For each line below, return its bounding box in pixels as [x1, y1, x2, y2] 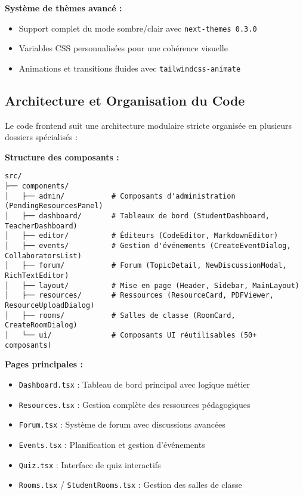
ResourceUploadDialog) [5, 301, 95, 310]
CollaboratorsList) [5, 251, 82, 260]
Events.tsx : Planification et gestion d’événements [18, 438, 205, 450]
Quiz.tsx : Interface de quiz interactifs [18, 458, 161, 471]
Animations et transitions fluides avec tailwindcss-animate [18, 61, 241, 74]
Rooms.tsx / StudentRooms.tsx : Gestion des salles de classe [18, 478, 242, 491]
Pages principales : [5, 358, 83, 370]
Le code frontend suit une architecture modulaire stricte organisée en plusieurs [5, 119, 292, 131]
